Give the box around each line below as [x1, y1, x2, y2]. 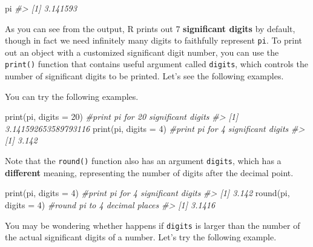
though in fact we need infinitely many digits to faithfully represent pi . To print [5, 34, 303, 47]
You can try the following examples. [5, 90, 139, 102]
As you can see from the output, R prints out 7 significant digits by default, [5, 22, 295, 35]
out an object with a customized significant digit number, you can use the [5, 45, 279, 58]
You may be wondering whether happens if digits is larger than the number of [5, 219, 300, 231]
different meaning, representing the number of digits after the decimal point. [5, 166, 294, 179]
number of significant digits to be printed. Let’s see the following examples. [5, 70, 284, 82]
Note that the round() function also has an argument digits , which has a [5, 154, 282, 167]
